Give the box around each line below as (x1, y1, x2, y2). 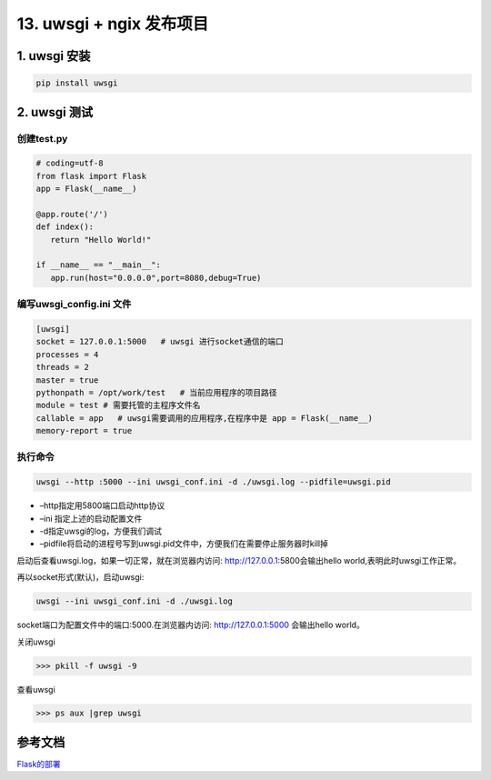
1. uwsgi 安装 (16, 48, 91, 64)
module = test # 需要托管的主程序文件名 (35, 400, 201, 411)
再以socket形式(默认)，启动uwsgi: (16, 572, 145, 583)
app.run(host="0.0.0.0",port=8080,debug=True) (50, 273, 262, 283)
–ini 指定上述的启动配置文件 (39, 513, 143, 524)
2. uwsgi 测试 (16, 105, 94, 120)
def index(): (35, 222, 95, 232)
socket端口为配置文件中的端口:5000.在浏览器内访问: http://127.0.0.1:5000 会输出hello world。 (16, 619, 366, 631)
